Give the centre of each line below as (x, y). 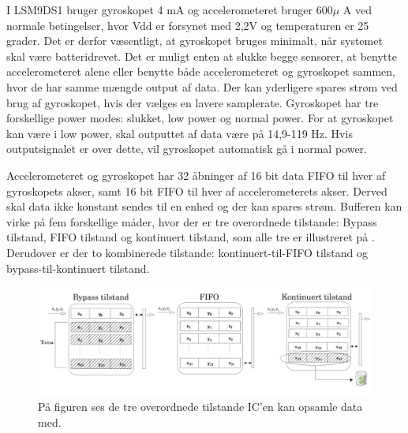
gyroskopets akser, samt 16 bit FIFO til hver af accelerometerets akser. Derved (197, 190)
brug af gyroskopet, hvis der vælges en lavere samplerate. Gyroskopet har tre (193, 102)
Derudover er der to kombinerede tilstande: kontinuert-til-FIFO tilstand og (187, 252)
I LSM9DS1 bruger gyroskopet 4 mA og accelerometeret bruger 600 (170, 9)
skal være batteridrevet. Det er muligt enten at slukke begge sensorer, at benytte (202, 56)
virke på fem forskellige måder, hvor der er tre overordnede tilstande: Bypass (192, 221)
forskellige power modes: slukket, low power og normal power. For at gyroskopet (200, 118)
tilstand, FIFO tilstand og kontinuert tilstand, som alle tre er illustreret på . (191, 237)
